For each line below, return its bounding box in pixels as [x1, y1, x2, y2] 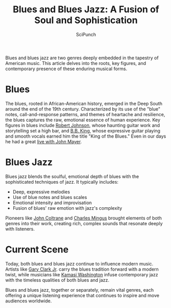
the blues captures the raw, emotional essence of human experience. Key [5, 117, 160, 123]
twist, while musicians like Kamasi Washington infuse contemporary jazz [5, 271, 158, 277]
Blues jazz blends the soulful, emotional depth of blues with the [5, 173, 139, 180]
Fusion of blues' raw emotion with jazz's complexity [12, 205, 122, 211]
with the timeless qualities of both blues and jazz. [5, 277, 110, 283]
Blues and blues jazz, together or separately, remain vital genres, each [5, 287, 154, 293]
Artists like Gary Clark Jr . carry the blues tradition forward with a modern [5, 266, 159, 272]
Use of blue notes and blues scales [12, 194, 87, 200]
